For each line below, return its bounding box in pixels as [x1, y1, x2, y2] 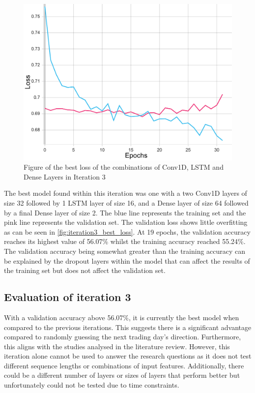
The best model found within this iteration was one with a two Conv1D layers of [4, 188, 247, 198]
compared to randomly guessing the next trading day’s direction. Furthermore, [4, 332, 241, 342]
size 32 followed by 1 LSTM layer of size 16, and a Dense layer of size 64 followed [4, 197, 249, 208]
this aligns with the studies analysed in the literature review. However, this [4, 341, 230, 351]
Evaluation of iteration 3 [4, 289, 131, 304]
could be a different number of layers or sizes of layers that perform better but [4, 370, 240, 380]
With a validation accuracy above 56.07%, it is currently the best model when [4, 312, 239, 322]
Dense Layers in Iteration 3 [24, 171, 106, 181]
